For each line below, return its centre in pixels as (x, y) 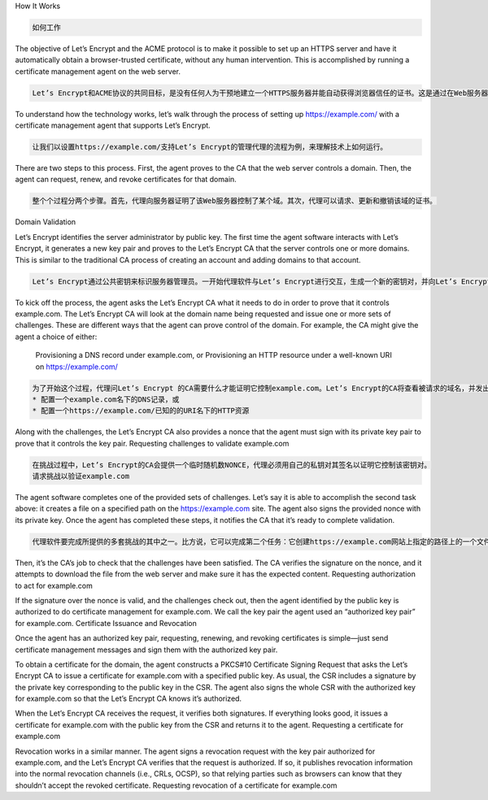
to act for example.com (54, 585)
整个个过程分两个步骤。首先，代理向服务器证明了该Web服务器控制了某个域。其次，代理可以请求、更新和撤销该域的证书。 (234, 201)
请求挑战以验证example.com (81, 476)
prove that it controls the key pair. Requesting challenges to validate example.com (152, 443)
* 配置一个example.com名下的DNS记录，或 (106, 399)
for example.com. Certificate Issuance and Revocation (106, 623)
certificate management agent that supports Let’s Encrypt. (113, 125)
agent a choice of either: (56, 337)
